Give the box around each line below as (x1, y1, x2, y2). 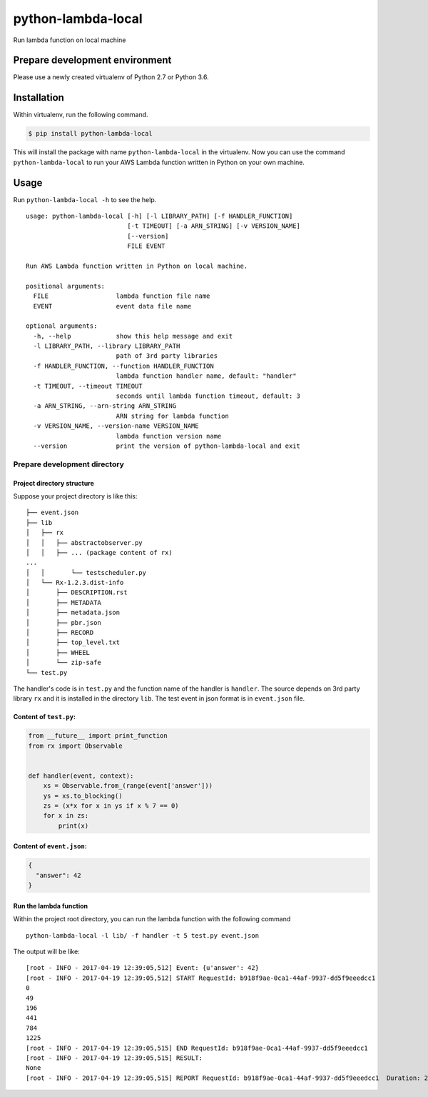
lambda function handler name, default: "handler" (116, 372, 297, 380)
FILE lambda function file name (33, 292, 210, 300)
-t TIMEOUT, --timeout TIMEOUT (33, 382, 143, 390)
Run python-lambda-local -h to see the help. (13, 195, 157, 204)
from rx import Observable (28, 741, 123, 750)
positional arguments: (26, 282, 106, 290)
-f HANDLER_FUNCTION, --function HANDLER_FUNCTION (33, 361, 214, 370)
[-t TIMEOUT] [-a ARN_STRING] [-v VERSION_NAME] (127, 222, 301, 230)
